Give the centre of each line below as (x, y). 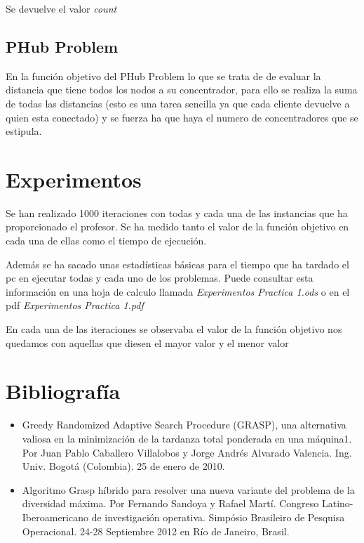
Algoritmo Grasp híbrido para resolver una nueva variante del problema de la (188, 489)
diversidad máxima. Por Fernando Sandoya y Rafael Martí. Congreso (170, 503)
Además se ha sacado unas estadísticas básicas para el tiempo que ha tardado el (177, 264)
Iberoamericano (55, 517)
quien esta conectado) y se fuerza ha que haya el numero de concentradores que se (182, 117)
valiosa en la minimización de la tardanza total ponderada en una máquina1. (187, 438)
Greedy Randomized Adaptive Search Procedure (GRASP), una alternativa (184, 425)
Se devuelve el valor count (61, 8)
